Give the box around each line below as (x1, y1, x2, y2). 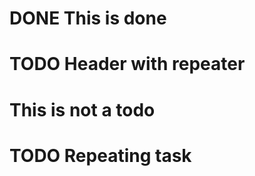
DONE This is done (9, 7, 167, 30)
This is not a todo (9, 98, 156, 121)
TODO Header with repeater (9, 53, 246, 76)
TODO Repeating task (9, 144, 192, 167)
